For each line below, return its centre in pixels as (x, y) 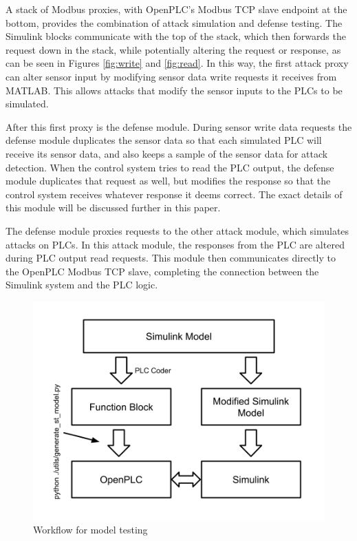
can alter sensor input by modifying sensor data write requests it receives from (171, 76)
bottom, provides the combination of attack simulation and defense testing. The (174, 22)
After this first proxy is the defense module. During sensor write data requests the (179, 126)
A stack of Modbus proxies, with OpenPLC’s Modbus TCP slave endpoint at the (176, 9)
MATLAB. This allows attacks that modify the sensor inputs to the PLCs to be (174, 90)
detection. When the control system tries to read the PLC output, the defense (170, 167)
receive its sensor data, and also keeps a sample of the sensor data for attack (167, 153)
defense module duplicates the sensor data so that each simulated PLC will (164, 140)
